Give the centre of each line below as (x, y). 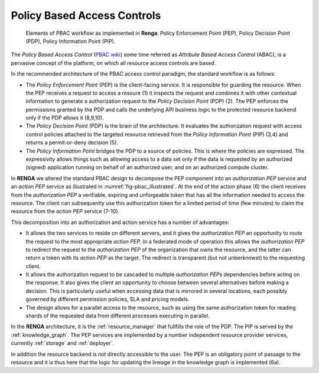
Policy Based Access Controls (86, 15)
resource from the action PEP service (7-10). (65, 211)
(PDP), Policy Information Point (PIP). (71, 41)
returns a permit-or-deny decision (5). (72, 142)
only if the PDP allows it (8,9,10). (65, 118)
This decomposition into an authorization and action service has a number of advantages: (120, 222)
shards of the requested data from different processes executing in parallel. (118, 316)
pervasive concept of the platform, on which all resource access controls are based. (113, 63)
